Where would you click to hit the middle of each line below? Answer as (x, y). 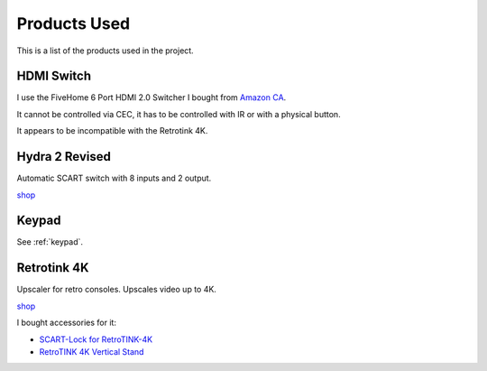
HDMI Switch (54, 76)
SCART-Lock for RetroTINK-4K (96, 339)
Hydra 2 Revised (64, 157)
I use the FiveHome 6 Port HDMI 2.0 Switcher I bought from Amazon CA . (152, 97)
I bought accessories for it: (67, 323)
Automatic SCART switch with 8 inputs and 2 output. (114, 178)
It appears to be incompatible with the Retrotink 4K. (112, 131)
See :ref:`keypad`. (50, 242)
